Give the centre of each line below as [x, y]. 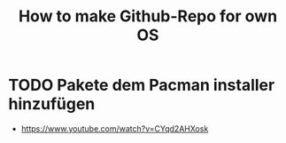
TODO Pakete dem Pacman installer [142, 85]
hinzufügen [52, 104]
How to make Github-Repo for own [148, 16]
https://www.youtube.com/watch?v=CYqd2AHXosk [115, 128]
